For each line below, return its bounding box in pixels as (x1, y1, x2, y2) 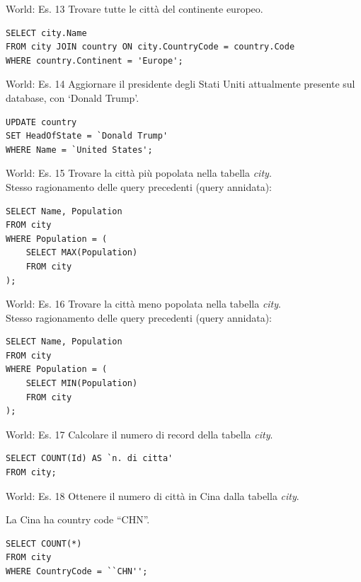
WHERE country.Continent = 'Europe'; (6, 55, 183, 66)
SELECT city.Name (6, 28, 87, 38)
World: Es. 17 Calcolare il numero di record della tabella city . (6, 426, 273, 441)
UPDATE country (6, 117, 77, 127)
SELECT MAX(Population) (25, 248, 138, 258)
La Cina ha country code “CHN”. (6, 512, 150, 527)
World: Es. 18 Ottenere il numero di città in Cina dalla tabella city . (6, 488, 299, 503)
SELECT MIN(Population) (25, 378, 138, 389)
